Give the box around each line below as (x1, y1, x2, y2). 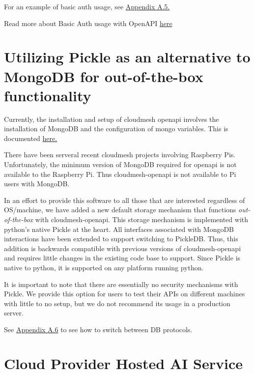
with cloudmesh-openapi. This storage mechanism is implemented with (35, 214, 248, 225)
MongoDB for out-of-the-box (4, 66, 203, 86)
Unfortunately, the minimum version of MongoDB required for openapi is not (4, 159, 237, 170)
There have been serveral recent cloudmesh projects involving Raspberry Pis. (4, 149, 236, 160)
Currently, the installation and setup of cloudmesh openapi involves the (4, 114, 219, 124)
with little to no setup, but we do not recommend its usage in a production (4, 298, 230, 308)
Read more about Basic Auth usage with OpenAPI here (4, 18, 172, 28)
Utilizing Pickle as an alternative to (4, 47, 251, 67)
